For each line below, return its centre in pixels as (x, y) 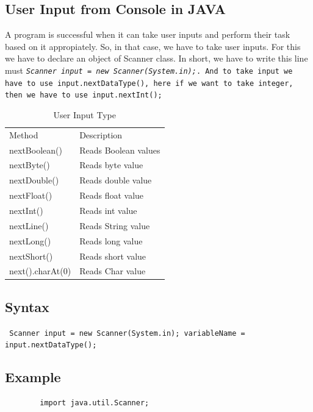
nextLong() (30, 240)
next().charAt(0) (40, 271)
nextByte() (30, 165)
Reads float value (112, 195)
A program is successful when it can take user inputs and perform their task (148, 34)
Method (24, 134)
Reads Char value (113, 271)
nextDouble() (34, 180)
